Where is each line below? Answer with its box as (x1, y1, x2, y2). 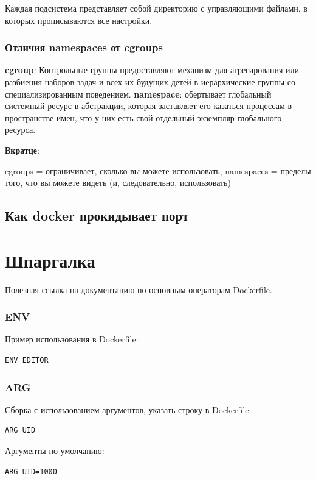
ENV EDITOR (5, 356, 49, 365)
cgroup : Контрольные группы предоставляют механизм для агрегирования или (5, 63, 300, 76)
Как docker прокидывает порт (5, 206, 189, 225)
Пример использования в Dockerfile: (5, 333, 139, 346)
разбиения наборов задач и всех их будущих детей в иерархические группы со (5, 76, 295, 88)
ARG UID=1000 (5, 467, 57, 476)
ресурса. (5, 123, 36, 136)
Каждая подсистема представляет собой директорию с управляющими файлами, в (5, 2, 307, 14)
